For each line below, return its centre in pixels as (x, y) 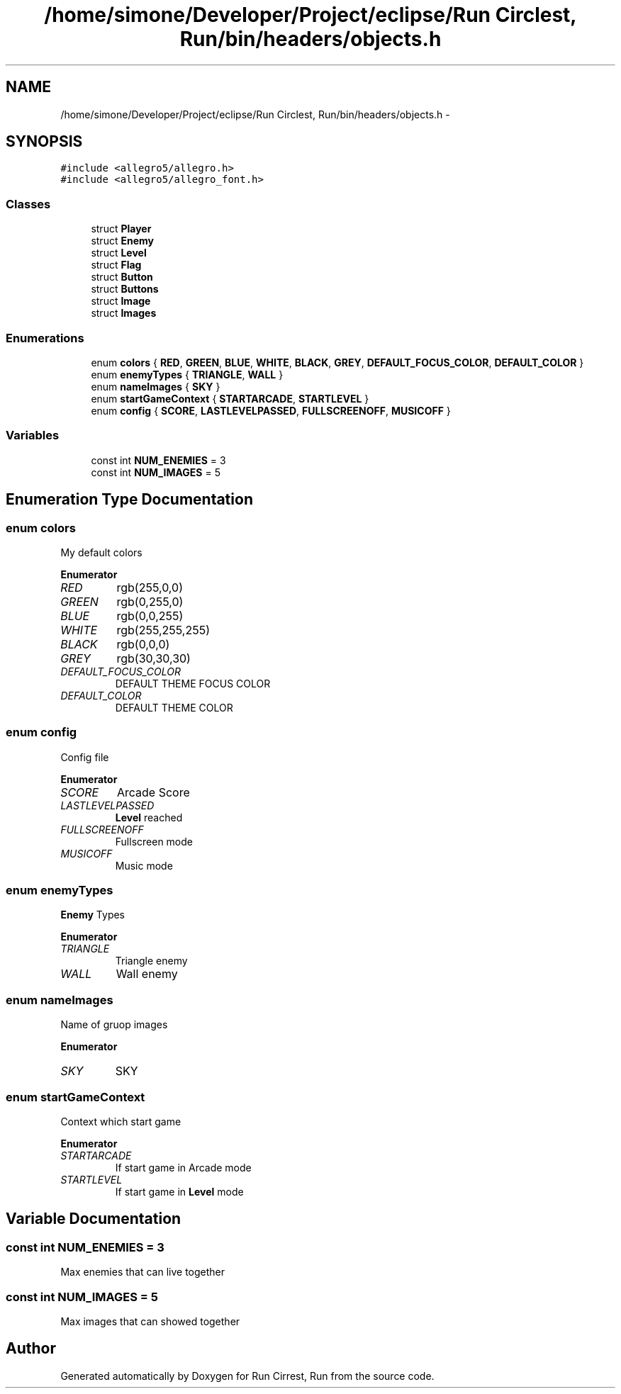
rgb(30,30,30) (153, 658)
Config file (85, 757)
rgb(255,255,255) (163, 630)
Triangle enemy (151, 961)
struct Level (119, 253)
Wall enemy (147, 974)
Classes (28, 204)
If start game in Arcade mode (183, 1167)
